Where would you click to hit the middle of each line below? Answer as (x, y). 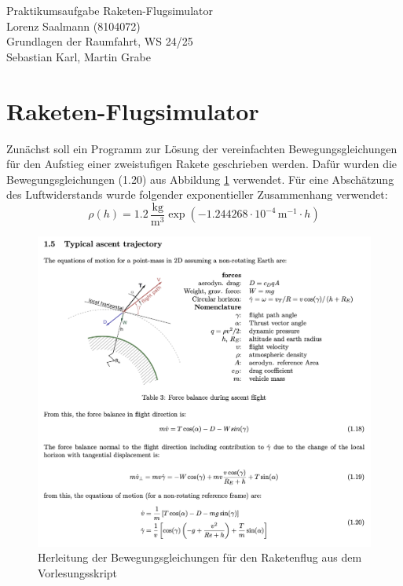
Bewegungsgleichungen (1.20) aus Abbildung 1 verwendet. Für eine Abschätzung (200, 179)
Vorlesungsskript (78, 572)
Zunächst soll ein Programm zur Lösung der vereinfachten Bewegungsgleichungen (202, 148)
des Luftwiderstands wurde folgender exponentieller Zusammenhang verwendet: (197, 194)
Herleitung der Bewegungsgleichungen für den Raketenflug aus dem (200, 557)
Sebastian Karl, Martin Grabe (79, 56)
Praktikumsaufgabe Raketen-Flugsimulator (110, 10)
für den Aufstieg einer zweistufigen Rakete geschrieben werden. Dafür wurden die (202, 164)
